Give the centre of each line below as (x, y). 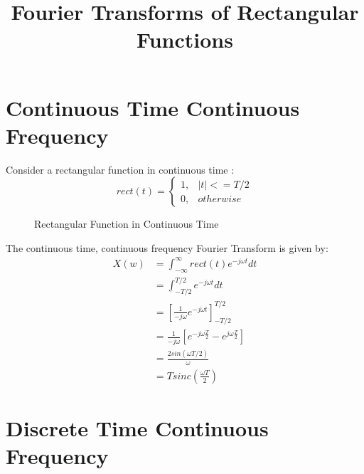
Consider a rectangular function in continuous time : (120, 169)
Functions (185, 39)
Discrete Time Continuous (137, 428)
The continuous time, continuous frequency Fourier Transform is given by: (167, 247)
